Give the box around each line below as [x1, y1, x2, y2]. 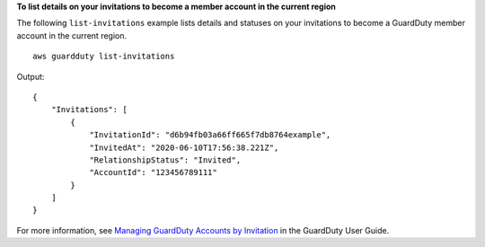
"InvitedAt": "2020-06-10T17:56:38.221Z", [89, 142, 279, 153]
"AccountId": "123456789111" [89, 167, 217, 178]
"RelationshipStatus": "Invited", [89, 154, 242, 165]
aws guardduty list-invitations [32, 51, 175, 62]
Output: [16, 71, 45, 82]
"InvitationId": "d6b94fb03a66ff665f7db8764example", [89, 130, 331, 140]
